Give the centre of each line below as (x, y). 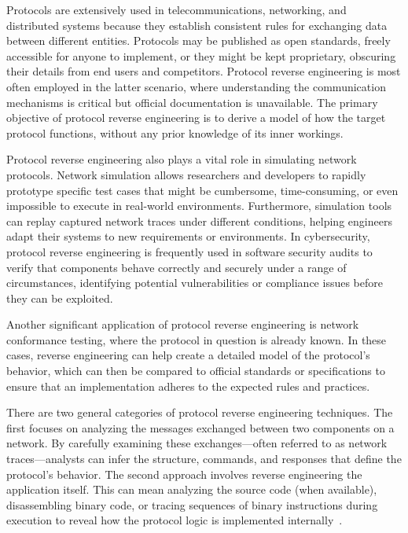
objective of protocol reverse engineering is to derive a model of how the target (196, 118)
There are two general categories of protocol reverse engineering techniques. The (200, 412)
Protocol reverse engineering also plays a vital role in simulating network (182, 159)
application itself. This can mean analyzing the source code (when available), (192, 489)
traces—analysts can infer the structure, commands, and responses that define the (204, 459)
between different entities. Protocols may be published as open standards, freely (198, 40)
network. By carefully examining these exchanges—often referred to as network (197, 443)
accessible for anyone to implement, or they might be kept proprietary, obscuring (201, 55)
